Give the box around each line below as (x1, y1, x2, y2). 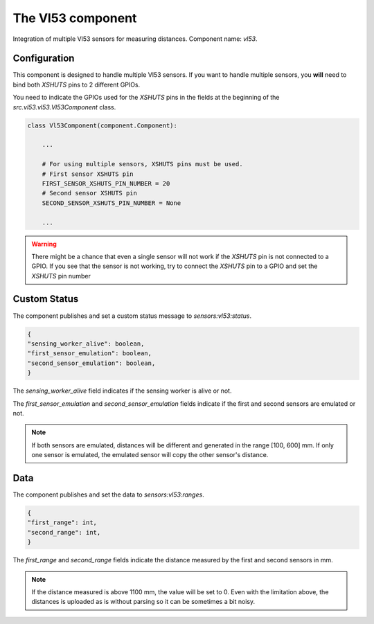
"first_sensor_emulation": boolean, (27, 350, 152, 357)
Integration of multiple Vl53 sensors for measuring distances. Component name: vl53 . (12, 35, 258, 43)
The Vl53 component (12, 10, 137, 26)
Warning (31, 240, 57, 248)
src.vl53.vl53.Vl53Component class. (12, 102, 116, 111)
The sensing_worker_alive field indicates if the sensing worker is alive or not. (12, 386, 232, 395)
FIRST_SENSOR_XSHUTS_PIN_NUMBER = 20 (42, 179, 170, 187)
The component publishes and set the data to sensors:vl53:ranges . (12, 490, 204, 499)
